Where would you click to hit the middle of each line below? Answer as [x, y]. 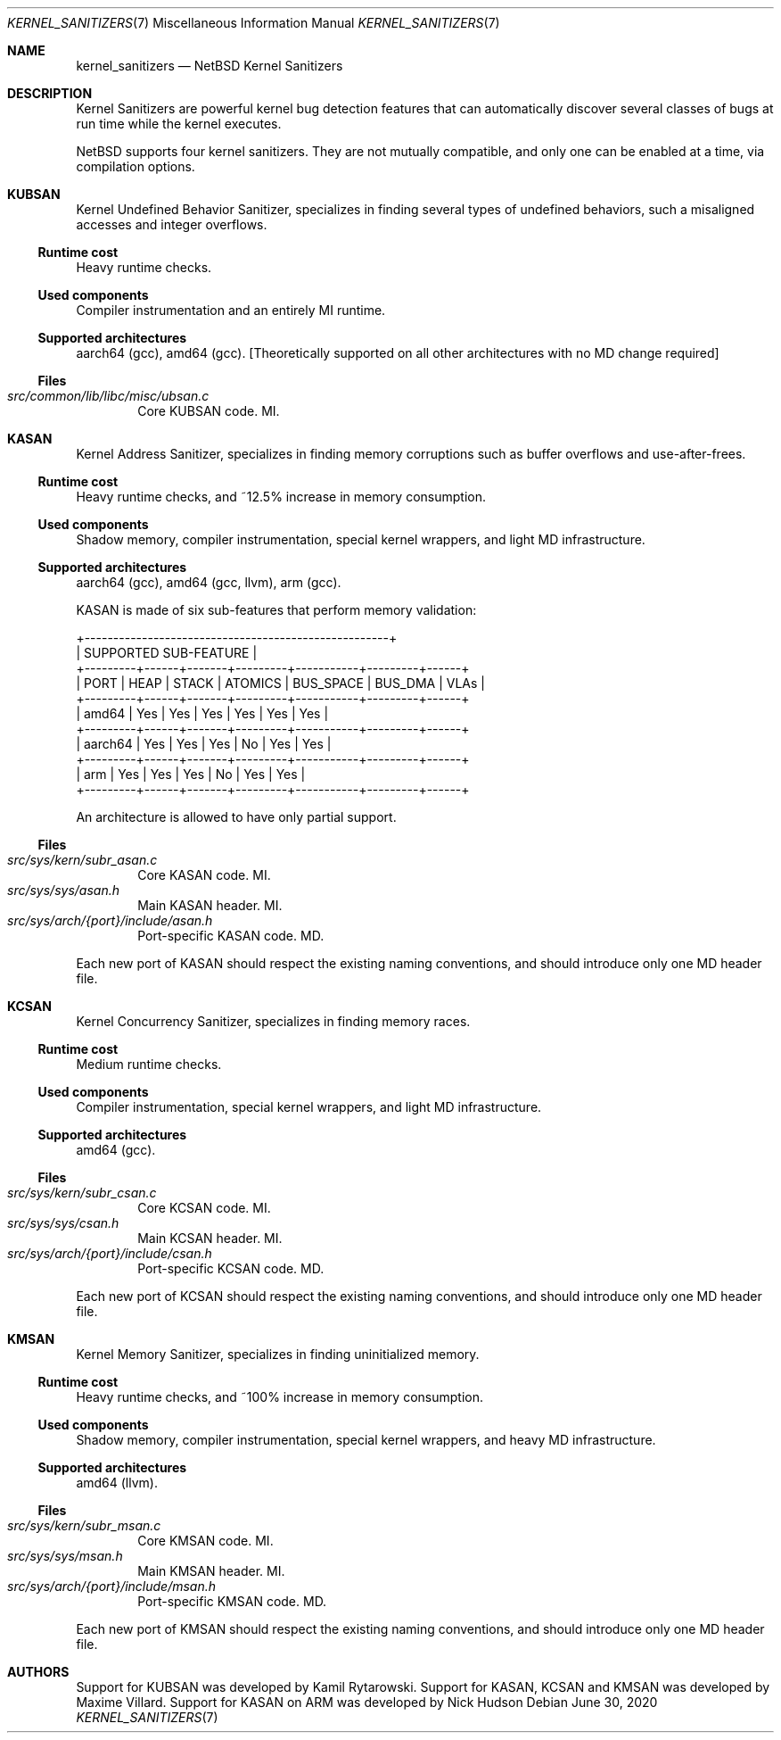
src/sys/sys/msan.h [65, 1556]
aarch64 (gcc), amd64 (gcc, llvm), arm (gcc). [209, 582]
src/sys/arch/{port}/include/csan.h [110, 1253]
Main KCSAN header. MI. [210, 1238]
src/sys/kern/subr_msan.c [84, 1525]
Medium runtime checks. [149, 1064]
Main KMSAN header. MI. [211, 1571]
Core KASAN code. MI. [204, 875]
